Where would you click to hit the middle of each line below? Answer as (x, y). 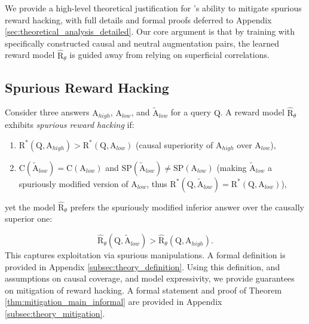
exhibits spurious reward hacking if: (70, 125)
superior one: (29, 218)
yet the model (30, 207)
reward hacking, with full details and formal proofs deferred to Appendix (138, 19)
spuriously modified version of (74, 183)
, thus (157, 183)
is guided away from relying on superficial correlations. (169, 55)
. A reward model (252, 112)
